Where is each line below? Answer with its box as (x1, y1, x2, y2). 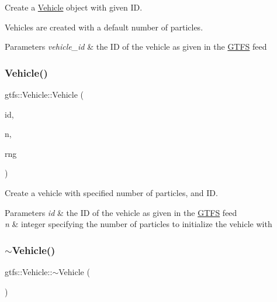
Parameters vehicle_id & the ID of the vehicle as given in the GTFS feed (5, 40, 267, 53)
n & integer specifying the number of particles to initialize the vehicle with (5, 218, 272, 230)
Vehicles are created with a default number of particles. (5, 20, 203, 33)
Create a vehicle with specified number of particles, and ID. (5, 186, 218, 198)
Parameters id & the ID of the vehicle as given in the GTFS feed (5, 206, 237, 218)
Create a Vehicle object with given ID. (5, 1, 143, 13)
